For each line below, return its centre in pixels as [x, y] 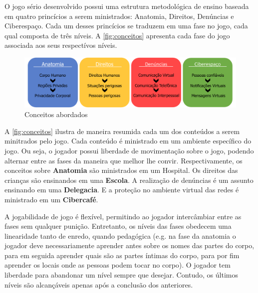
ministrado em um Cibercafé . [51, 199]
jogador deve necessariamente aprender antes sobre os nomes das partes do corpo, [129, 245]
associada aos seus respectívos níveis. [61, 45]
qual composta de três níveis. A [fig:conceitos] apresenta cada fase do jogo [117, 35]
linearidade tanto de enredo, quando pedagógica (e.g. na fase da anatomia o [120, 235]
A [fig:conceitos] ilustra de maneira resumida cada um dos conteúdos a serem [122, 131]
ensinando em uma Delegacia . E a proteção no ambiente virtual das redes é [122, 190]
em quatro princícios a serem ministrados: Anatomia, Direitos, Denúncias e [119, 16]
